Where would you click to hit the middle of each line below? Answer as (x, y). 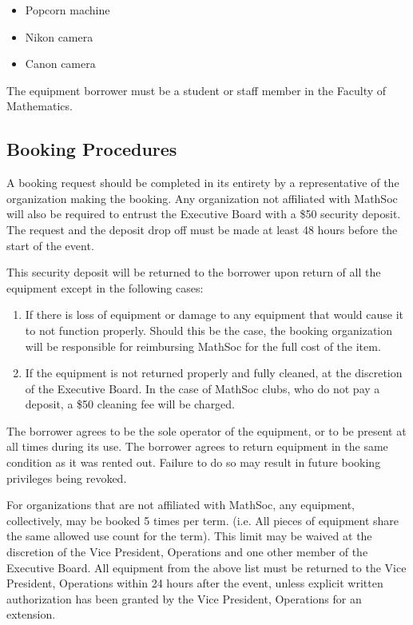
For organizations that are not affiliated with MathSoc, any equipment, (181, 505)
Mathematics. (40, 106)
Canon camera (60, 64)
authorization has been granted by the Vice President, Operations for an (184, 598)
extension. (31, 614)
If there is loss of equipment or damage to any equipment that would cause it (214, 314)
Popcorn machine (68, 10)
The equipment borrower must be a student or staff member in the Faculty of (197, 90)
